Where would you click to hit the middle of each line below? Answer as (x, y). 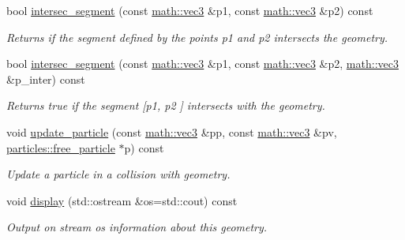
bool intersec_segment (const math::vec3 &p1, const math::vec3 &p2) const (190, 10)
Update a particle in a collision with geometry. (118, 174)
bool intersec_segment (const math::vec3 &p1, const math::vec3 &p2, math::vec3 (202, 64)
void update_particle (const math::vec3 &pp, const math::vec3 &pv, (172, 131)
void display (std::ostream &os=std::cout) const (122, 200)
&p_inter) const (46, 79)
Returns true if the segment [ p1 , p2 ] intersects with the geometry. (166, 105)
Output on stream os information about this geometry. (137, 227)
